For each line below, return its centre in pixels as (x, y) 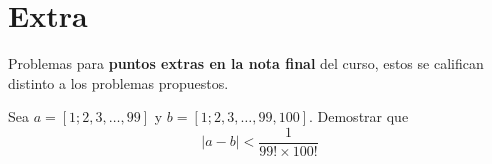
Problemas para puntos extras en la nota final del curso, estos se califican (246, 63)
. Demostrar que (358, 116)
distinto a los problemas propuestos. (118, 82)
